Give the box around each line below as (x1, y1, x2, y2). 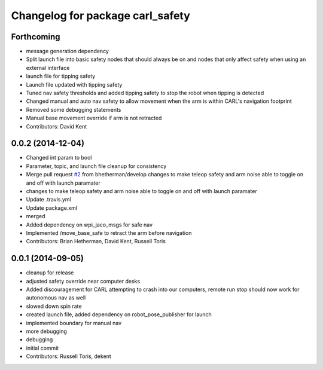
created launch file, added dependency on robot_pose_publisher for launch (26, 311, 212, 318)
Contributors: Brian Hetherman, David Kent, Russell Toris (26, 238, 166, 245)
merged (26, 213, 45, 220)
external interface (26, 64, 70, 71)
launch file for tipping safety (26, 72, 96, 80)
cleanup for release (26, 269, 74, 276)
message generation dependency (26, 48, 109, 55)
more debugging (26, 328, 67, 335)
